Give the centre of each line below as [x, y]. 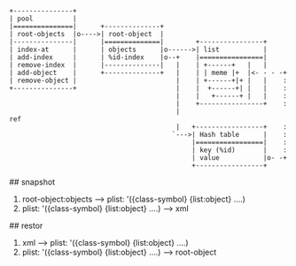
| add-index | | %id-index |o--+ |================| [138, 57]
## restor [26, 225]
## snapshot [32, 182]
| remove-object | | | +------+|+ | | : [148, 80]
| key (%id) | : [240, 150]
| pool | [43, 19]
